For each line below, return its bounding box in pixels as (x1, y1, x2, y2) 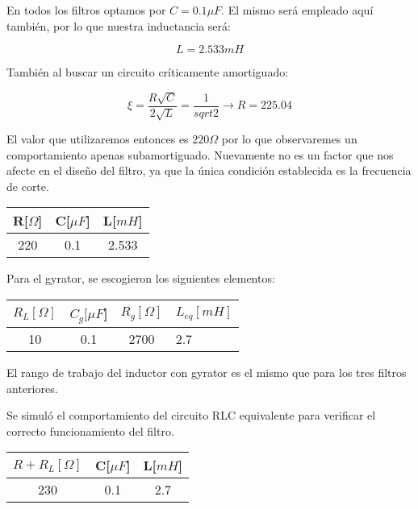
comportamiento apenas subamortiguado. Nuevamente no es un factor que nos (6, 146, 394, 163)
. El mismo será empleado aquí (221, 2, 374, 18)
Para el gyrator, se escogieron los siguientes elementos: (6, 270, 275, 287)
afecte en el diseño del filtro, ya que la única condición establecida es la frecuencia (6, 162, 412, 179)
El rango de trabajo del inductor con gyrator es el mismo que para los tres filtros (6, 363, 407, 380)
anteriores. (6, 379, 58, 396)
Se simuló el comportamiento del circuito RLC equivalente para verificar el (6, 407, 376, 424)
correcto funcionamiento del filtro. (6, 422, 174, 439)
